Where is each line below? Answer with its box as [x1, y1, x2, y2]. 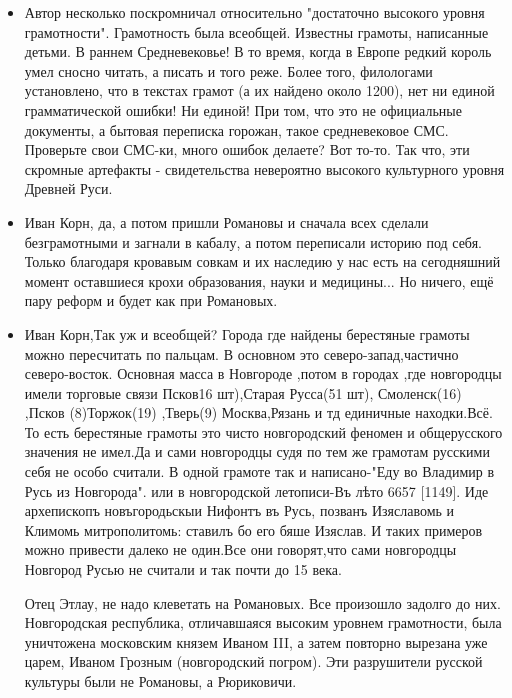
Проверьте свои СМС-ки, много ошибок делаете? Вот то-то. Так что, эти [24, 139, 470, 160]
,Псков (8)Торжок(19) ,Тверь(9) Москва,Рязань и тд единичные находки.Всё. [24, 402, 493, 423]
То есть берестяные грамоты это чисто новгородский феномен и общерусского [24, 421, 503, 442]
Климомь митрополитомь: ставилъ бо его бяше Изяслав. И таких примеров [24, 519, 483, 540]
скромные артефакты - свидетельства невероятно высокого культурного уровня [24, 158, 505, 179]
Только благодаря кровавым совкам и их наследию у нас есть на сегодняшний [24, 251, 501, 272]
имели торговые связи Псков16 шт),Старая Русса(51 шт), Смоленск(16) [24, 382, 462, 403]
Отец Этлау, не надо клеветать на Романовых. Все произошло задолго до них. [24, 592, 501, 613]
